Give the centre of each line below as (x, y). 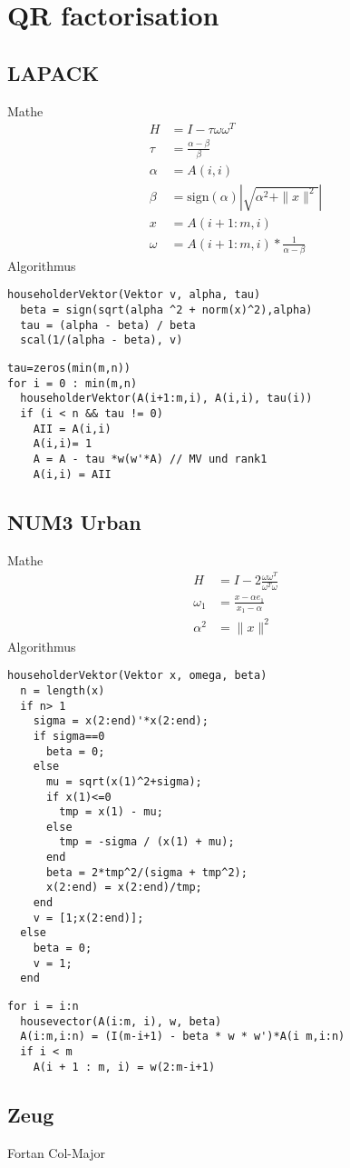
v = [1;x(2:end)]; (88, 918)
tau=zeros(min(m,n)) (69, 369)
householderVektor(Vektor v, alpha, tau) (134, 295)
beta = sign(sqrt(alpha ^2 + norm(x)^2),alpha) (166, 310)
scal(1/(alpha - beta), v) (102, 340)
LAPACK (53, 72)
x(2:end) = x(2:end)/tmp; (124, 888)
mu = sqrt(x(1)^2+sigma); (124, 781)
